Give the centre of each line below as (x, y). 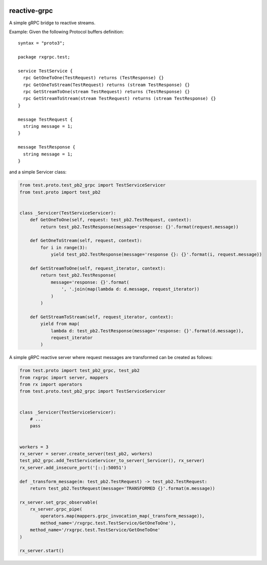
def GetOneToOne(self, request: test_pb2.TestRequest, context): (111, 220)
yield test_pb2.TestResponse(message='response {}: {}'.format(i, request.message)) (156, 255)
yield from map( (60, 324)
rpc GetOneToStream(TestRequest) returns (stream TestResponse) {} (107, 85)
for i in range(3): (64, 247)
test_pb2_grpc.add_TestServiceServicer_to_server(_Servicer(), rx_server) (112, 461)
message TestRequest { (45, 119)
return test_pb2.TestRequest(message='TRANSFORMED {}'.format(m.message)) (122, 488)
